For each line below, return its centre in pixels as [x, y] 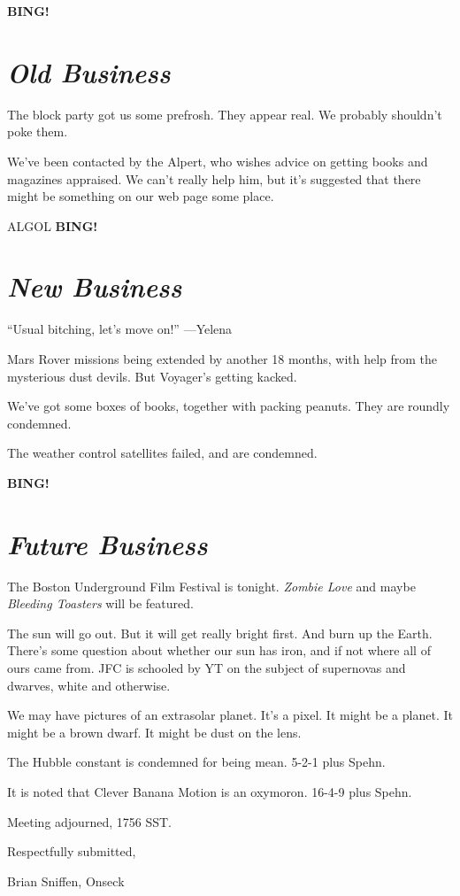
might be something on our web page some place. [141, 196]
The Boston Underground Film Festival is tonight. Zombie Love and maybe [211, 586]
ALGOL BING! [53, 225]
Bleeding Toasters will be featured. [100, 603]
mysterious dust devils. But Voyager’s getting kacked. [152, 376]
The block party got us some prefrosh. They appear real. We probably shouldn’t [225, 114]
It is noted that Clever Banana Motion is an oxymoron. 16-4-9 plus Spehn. [210, 792]
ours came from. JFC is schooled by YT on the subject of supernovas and [207, 668]
